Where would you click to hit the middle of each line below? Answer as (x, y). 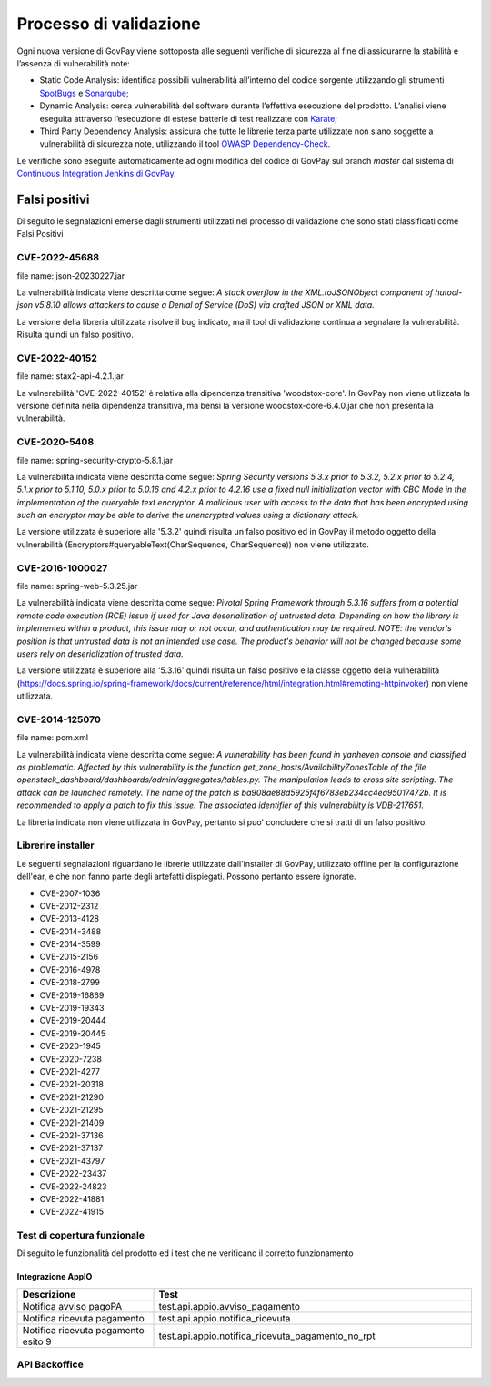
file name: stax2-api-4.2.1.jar (70, 376)
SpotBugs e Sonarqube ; (84, 93)
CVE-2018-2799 (70, 983)
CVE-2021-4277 (70, 1071)
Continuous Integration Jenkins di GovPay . (96, 174)
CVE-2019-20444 (73, 1021)
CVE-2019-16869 (72, 995)
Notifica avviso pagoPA (72, 1306)
